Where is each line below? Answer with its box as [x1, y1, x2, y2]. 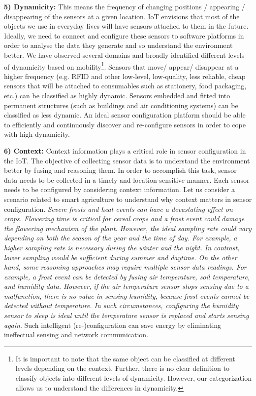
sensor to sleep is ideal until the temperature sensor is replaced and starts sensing [4, 310, 249, 320]
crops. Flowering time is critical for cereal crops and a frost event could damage [4, 213, 245, 224]
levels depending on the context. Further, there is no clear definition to [15, 363, 229, 373]
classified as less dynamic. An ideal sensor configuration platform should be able [4, 110, 246, 120]
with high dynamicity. [4, 129, 70, 139]
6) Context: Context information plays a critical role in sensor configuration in [4, 145, 246, 156]
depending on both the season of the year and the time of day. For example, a [4, 233, 237, 243]
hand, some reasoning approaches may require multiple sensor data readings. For [4, 262, 247, 272]
